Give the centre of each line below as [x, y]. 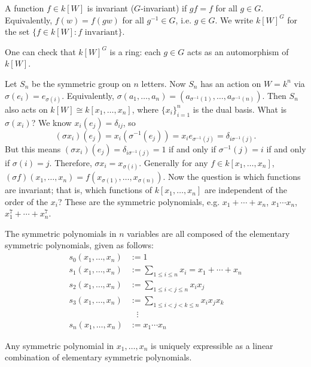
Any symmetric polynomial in [60, 345]
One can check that [40, 51]
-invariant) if [164, 8]
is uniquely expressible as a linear [212, 345]
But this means [33, 148]
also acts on [26, 109]
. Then [274, 95]
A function [25, 8]
